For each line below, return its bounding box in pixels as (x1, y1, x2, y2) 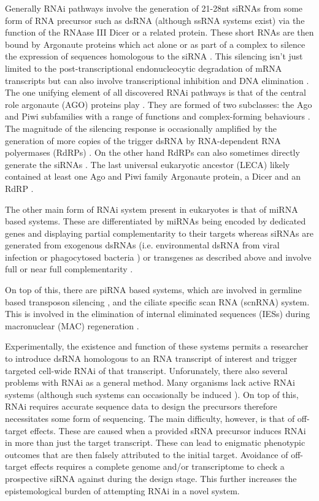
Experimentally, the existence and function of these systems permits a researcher (5, 340, 309, 353)
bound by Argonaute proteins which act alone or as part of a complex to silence (5, 37, 306, 50)
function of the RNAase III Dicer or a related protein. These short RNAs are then (5, 26, 314, 39)
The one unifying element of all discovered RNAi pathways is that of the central (5, 86, 306, 99)
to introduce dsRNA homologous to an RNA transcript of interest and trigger (5, 352, 298, 365)
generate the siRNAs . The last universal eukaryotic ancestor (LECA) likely (5, 158, 290, 170)
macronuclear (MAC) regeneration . (5, 319, 139, 332)
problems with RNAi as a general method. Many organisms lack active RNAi (5, 376, 295, 389)
